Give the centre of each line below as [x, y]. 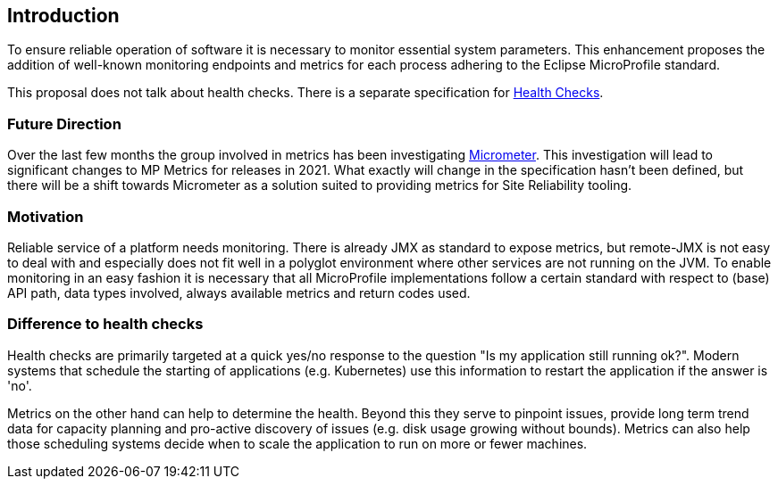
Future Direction [64, 124]
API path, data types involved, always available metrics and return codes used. [239, 292]
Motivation [46, 216]
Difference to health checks [105, 324]
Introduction [63, 16]
